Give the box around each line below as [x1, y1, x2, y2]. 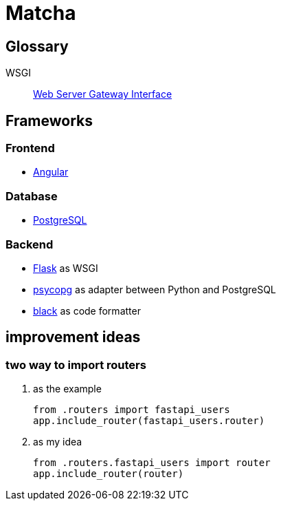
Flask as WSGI [33, 262, 98, 274]
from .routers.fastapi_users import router [33, 457, 271, 469]
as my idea [33, 436, 82, 448]
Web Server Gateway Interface [33, 88, 172, 101]
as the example [33, 383, 102, 395]
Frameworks [5, 112, 93, 129]
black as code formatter [33, 304, 141, 317]
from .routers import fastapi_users [33, 404, 230, 416]
